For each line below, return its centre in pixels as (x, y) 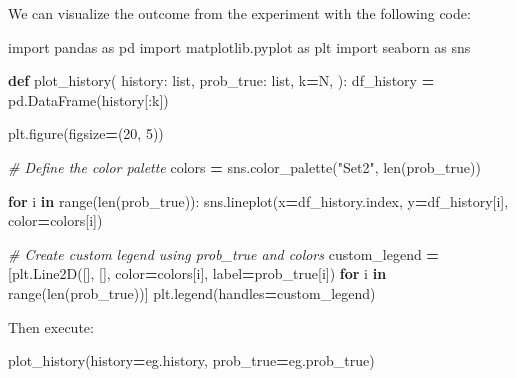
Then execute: (51, 326)
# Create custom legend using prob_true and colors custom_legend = (223, 253)
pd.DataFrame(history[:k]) (88, 99)
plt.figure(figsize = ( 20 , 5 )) (86, 133)
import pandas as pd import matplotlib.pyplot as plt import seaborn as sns (239, 46)
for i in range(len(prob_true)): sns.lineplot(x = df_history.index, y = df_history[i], (258, 200)
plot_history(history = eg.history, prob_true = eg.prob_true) (191, 360)
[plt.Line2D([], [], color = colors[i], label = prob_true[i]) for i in (197, 273)
